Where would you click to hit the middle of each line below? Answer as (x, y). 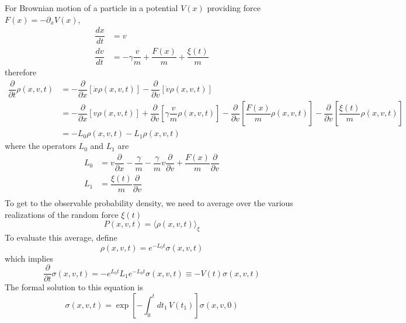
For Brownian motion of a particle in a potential (91, 8)
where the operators (40, 146)
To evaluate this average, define (61, 237)
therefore (21, 72)
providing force (234, 8)
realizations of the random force (62, 214)
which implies (29, 258)
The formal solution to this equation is (74, 287)
